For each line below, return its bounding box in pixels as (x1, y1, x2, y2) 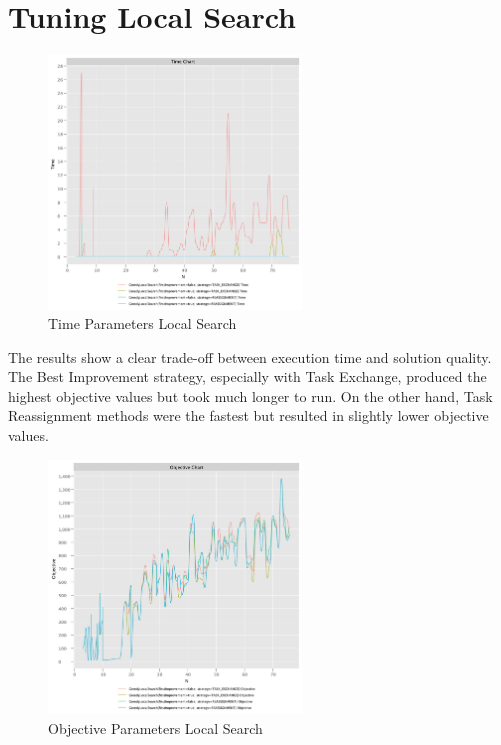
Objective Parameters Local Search (48, 717, 263, 738)
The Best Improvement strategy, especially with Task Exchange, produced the (8, 366, 487, 387)
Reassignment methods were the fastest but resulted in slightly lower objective (8, 405, 489, 426)
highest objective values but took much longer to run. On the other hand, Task (8, 385, 493, 406)
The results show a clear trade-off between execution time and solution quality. (8, 346, 492, 367)
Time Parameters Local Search (48, 313, 237, 334)
